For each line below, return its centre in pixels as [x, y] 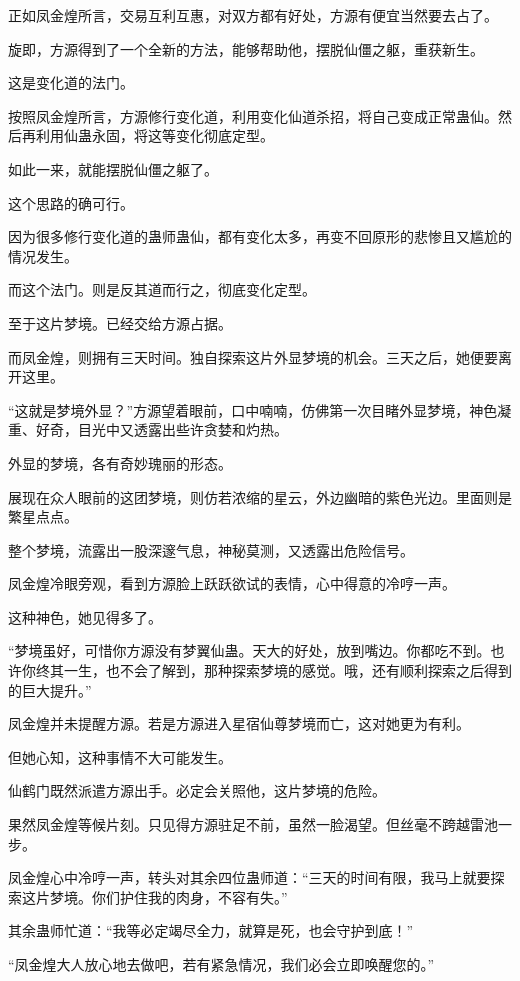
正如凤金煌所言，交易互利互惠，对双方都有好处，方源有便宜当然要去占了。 [253, 15]
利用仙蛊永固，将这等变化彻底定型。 [154, 135]
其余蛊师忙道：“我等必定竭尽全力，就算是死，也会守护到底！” [211, 930]
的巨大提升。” [50, 689]
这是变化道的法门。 [71, 82]
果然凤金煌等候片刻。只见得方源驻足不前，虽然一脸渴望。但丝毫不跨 [232, 824]
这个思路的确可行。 [71, 202]
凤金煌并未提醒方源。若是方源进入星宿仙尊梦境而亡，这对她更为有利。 [239, 723]
